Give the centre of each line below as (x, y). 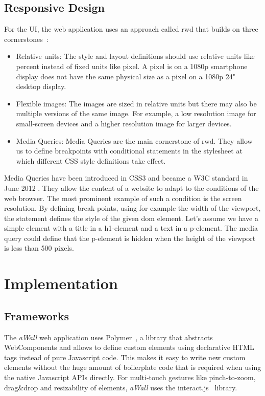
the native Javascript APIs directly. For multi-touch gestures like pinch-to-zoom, (130, 377)
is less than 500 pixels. (39, 248)
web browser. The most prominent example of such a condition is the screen (123, 198)
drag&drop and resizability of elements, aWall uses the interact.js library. (121, 387)
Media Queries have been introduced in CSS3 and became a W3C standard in (126, 178)
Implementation (61, 283)
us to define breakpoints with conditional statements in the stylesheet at (129, 151)
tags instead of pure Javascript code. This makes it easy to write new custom (125, 357)
